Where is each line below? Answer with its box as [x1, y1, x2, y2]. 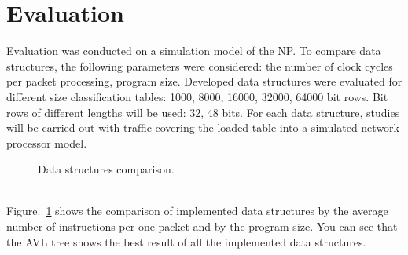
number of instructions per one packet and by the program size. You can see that [6, 218, 398, 235]
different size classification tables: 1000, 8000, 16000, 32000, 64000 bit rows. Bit [6, 88, 388, 104]
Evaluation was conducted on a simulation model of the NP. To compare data [6, 42, 381, 59]
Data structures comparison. [38, 161, 175, 177]
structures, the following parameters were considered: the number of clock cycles [6, 57, 393, 74]
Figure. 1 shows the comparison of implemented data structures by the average [6, 202, 388, 219]
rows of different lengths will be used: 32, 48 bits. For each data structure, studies [6, 104, 400, 120]
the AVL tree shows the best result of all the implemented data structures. [6, 233, 366, 250]
